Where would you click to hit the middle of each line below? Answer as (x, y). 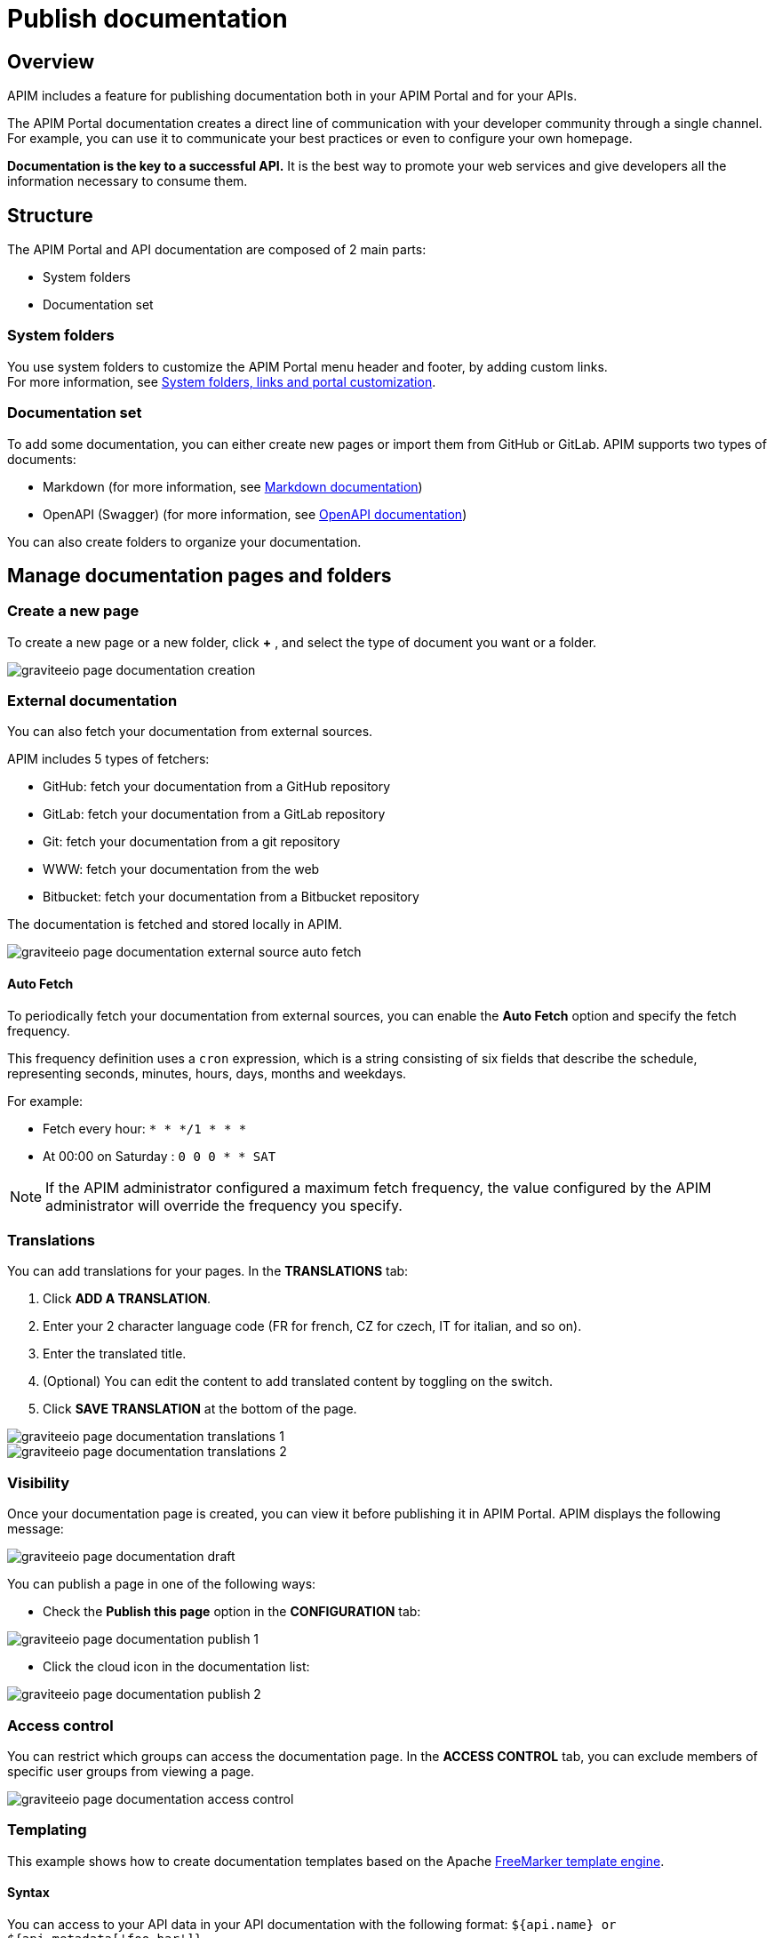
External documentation (92, 701)
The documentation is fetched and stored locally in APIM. (175, 925)
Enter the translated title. (115, 1354)
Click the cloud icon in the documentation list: (176, 1667)
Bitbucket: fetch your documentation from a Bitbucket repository (231, 897)
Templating (47, 1830)
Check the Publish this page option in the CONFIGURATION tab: (232, 1612)
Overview (51, 61)
